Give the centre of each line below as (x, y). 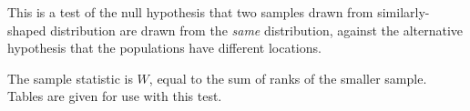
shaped (27, 30)
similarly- (404, 12)
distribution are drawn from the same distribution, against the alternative (257, 30)
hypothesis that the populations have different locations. (164, 48)
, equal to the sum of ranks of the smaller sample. (288, 78)
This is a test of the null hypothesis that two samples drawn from (190, 12)
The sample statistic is (70, 78)
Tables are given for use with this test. (115, 96)
